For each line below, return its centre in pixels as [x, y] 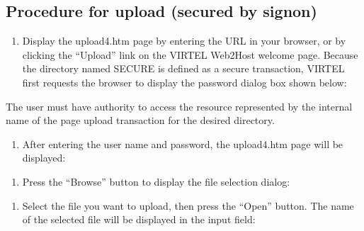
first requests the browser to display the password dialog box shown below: [184, 82]
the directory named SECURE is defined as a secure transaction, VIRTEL [183, 68]
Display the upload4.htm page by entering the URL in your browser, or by [184, 41]
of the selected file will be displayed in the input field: [139, 219]
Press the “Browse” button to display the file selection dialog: [156, 181]
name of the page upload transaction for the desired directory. [140, 120]
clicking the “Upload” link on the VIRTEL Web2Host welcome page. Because [190, 54]
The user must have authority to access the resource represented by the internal [179, 106]
